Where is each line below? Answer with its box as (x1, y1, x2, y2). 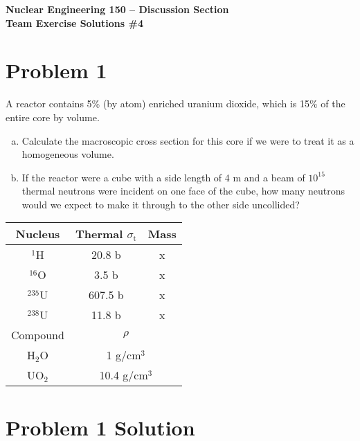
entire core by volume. (6, 109, 100, 124)
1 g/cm (106, 347, 141, 363)
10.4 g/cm (99, 367, 148, 384)
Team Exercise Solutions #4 (6, 15, 143, 30)
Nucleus (15, 226, 60, 242)
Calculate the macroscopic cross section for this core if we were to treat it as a (21, 133, 354, 147)
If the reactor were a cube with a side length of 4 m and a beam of (21, 170, 305, 184)
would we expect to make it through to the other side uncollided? (21, 197, 300, 211)
